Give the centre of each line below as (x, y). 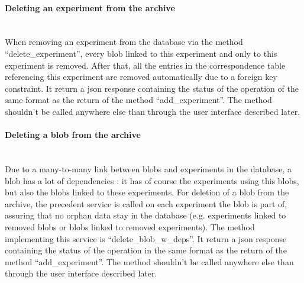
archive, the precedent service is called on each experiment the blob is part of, (146, 203)
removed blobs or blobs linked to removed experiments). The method (130, 226)
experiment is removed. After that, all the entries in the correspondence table (145, 65)
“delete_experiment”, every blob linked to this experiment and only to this (141, 53)
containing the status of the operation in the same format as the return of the (146, 250)
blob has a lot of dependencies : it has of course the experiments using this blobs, (152, 180)
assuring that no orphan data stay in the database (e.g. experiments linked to (145, 215)
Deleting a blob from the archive (73, 135)
